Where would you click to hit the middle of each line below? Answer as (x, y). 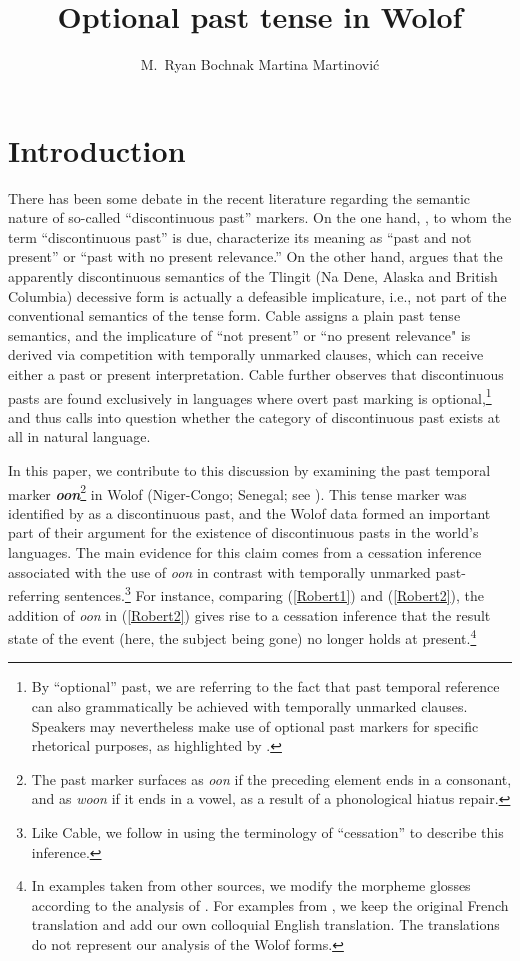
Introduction (97, 149)
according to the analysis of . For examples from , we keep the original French (270, 904)
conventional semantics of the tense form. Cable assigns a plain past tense (234, 315)
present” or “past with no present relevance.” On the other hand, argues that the (255, 256)
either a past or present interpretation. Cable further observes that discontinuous (256, 374)
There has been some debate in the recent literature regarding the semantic (239, 197)
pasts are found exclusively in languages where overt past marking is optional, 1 (250, 396)
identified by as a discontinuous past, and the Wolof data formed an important (249, 512)
